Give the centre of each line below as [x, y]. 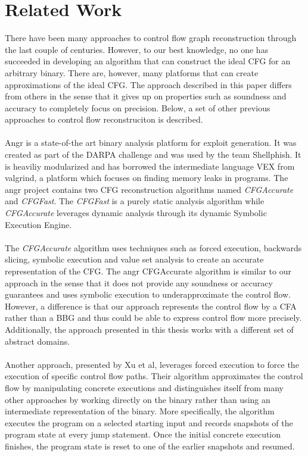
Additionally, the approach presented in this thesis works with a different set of [149, 329]
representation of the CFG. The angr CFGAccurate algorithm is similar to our [148, 271]
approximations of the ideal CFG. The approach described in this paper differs [148, 84]
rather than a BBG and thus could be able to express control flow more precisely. [153, 318]
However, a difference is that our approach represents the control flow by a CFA [151, 306]
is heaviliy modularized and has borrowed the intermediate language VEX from [150, 166]
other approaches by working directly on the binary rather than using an [138, 399]
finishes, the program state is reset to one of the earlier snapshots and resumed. [150, 446]
